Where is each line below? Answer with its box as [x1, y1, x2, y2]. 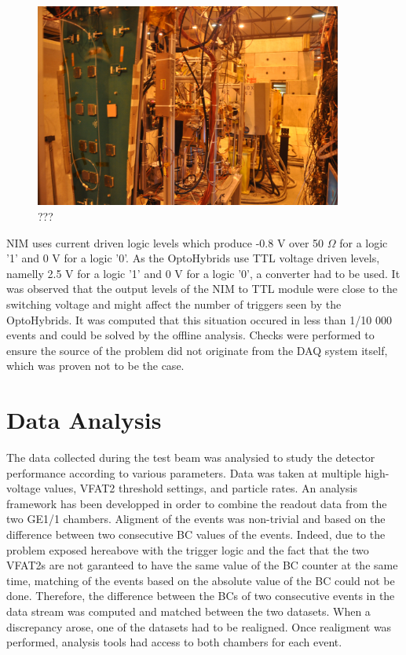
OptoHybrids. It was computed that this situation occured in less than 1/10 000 [6, 311, 392, 327]
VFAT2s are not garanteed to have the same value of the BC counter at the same [6, 557, 398, 573]
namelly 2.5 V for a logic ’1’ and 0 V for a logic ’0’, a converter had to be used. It [6, 265, 401, 281]
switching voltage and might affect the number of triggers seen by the [6, 295, 342, 312]
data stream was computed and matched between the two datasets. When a [6, 602, 371, 619]
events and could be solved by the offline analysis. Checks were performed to [6, 327, 375, 343]
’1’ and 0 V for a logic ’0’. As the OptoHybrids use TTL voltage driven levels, [6, 250, 380, 266]
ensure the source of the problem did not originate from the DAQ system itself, [6, 342, 388, 358]
